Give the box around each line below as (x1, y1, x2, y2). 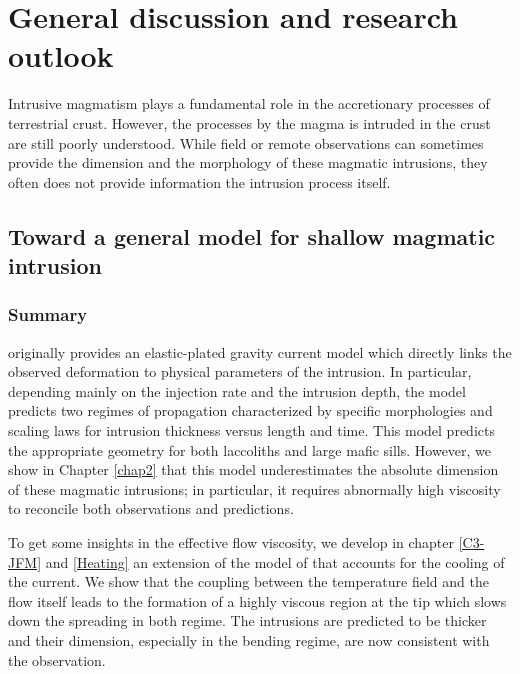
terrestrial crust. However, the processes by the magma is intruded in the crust (8, 112, 491, 133)
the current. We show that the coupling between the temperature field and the (8, 571, 489, 592)
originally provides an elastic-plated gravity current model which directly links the (8, 341, 512, 362)
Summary (8, 302, 88, 327)
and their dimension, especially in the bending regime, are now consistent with (8, 629, 490, 650)
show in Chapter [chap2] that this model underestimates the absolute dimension (8, 459, 499, 480)
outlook (8, 35, 114, 76)
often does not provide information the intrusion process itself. (8, 171, 391, 192)
